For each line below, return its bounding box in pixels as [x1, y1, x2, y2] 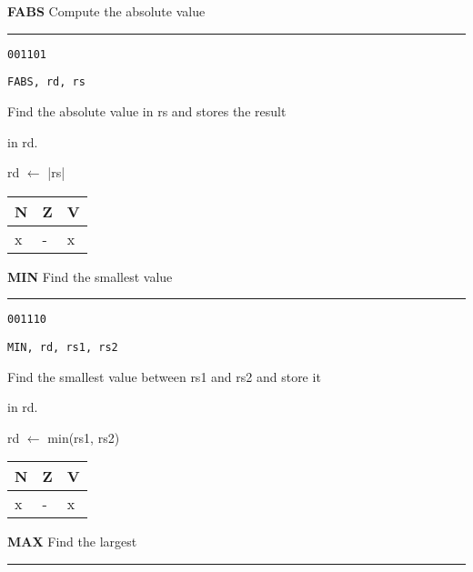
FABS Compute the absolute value [7, 2, 206, 20]
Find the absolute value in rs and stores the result [7, 101, 287, 120]
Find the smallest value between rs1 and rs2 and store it [7, 366, 321, 386]
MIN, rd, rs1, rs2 [7, 340, 118, 354]
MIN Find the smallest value [7, 266, 173, 286]
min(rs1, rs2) [47, 427, 120, 447]
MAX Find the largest [7, 532, 137, 551]
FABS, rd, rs [7, 75, 86, 89]
